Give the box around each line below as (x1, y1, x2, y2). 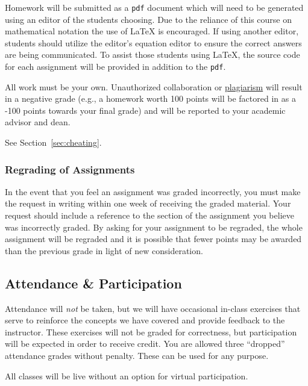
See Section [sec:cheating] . (5, 136, 102, 149)
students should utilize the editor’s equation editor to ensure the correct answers (5, 36, 302, 49)
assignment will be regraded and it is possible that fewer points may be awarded (5, 232, 302, 245)
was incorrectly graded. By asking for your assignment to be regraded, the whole (5, 220, 303, 233)
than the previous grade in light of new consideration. (5, 244, 203, 257)
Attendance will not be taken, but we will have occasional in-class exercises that (5, 302, 301, 314)
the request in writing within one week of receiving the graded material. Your (5, 197, 291, 210)
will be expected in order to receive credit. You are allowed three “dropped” (5, 337, 285, 350)
